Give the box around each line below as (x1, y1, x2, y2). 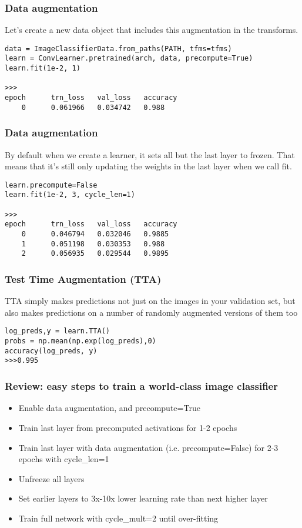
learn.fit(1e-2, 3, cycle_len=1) (5, 191, 135, 199)
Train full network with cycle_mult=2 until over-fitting (18, 512, 219, 524)
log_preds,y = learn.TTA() (5, 327, 110, 336)
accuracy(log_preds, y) (5, 346, 98, 355)
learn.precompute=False (5, 181, 98, 189)
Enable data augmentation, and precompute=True (18, 402, 200, 414)
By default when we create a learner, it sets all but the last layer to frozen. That (5, 148, 295, 161)
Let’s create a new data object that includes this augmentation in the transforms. (5, 24, 298, 36)
